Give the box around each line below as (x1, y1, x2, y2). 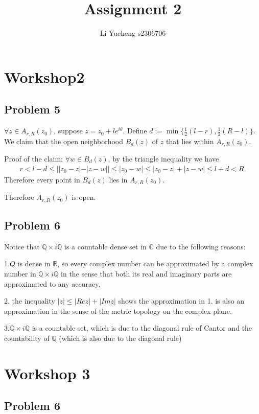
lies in (109, 174, 128, 185)
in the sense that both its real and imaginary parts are (61, 268, 232, 279)
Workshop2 (4, 66, 85, 87)
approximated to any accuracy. (4, 278, 101, 289)
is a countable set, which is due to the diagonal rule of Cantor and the (32, 323, 252, 333)
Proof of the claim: (4, 153, 63, 164)
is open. (72, 192, 96, 202)
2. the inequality (4, 295, 55, 306)
